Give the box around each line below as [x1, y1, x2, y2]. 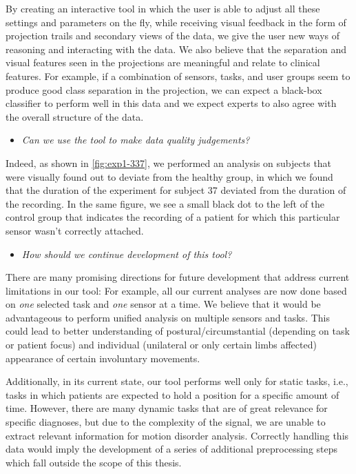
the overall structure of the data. [6, 109, 144, 124]
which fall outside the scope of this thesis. [6, 455, 182, 469]
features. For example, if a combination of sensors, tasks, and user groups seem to [6, 68, 350, 83]
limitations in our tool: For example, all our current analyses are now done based [6, 283, 347, 297]
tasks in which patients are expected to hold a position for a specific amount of [6, 387, 339, 402]
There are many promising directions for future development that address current [6, 270, 350, 284]
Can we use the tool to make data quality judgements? [21, 132, 250, 147]
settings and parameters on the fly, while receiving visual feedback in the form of [6, 14, 346, 29]
